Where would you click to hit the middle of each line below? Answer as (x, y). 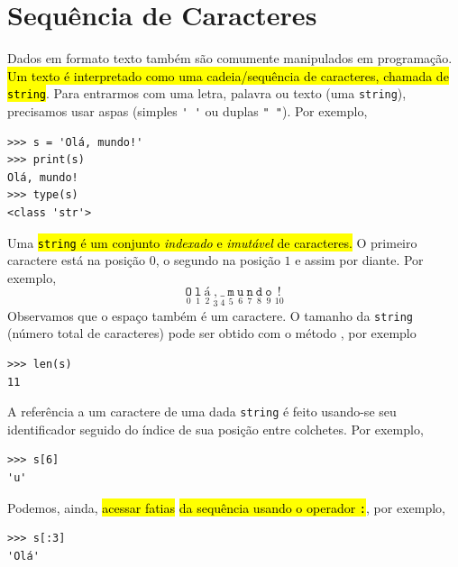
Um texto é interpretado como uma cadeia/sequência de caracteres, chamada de (228, 75)
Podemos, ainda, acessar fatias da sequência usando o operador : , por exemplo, (226, 507)
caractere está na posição (77, 260)
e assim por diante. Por (359, 260)
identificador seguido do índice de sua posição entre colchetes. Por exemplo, (215, 429)
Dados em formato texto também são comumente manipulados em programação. (230, 58)
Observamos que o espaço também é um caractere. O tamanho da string (211, 315)
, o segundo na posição (218, 260)
